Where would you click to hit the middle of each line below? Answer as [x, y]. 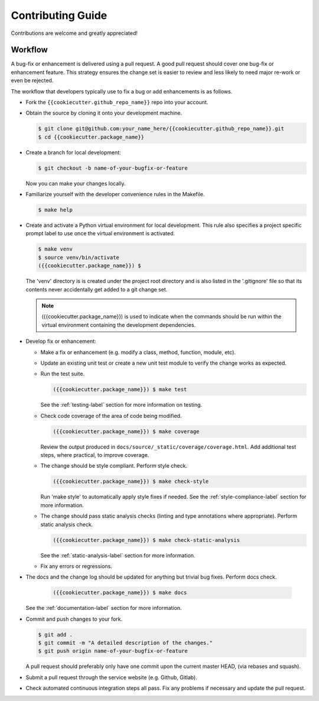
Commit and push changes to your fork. [74, 619]
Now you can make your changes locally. [76, 183]
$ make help [56, 210]
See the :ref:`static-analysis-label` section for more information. [118, 555]
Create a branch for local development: [73, 152]
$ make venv [56, 249]
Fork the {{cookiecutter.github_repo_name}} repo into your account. [117, 102]
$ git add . [56, 635]
